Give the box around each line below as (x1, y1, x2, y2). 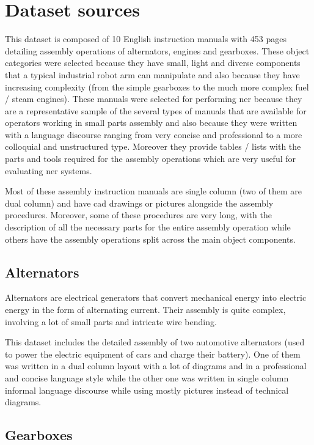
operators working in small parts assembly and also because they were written (5, 116, 298, 129)
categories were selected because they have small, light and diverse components (5, 56, 301, 69)
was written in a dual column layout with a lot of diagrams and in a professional (5, 359, 307, 372)
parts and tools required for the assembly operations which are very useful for (5, 152, 296, 165)
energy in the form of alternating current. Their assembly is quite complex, (5, 303, 286, 316)
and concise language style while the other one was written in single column (5, 371, 289, 384)
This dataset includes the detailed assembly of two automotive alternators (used (5, 336, 305, 348)
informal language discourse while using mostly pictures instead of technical (5, 383, 289, 396)
